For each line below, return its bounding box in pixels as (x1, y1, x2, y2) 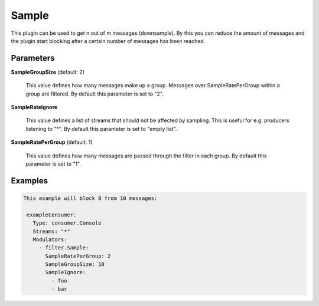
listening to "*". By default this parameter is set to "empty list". (25, 125, 177, 132)
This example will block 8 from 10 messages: (23, 195, 158, 202)
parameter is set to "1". (25, 160, 82, 167)
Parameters (11, 53, 55, 63)
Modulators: (32, 236, 67, 243)
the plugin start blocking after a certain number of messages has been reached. (11, 37, 206, 44)
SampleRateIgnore (11, 104, 58, 111)
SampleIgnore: (45, 269, 86, 276)
